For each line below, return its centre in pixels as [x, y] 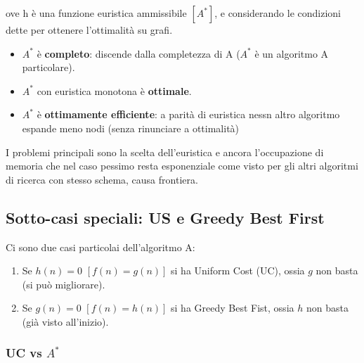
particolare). [48, 67]
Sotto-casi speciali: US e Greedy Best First [165, 217]
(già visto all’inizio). [65, 321]
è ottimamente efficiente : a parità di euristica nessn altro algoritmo [188, 114]
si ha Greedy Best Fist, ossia [233, 308]
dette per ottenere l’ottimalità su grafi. [89, 30]
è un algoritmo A [292, 53]
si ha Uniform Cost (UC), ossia [238, 270]
